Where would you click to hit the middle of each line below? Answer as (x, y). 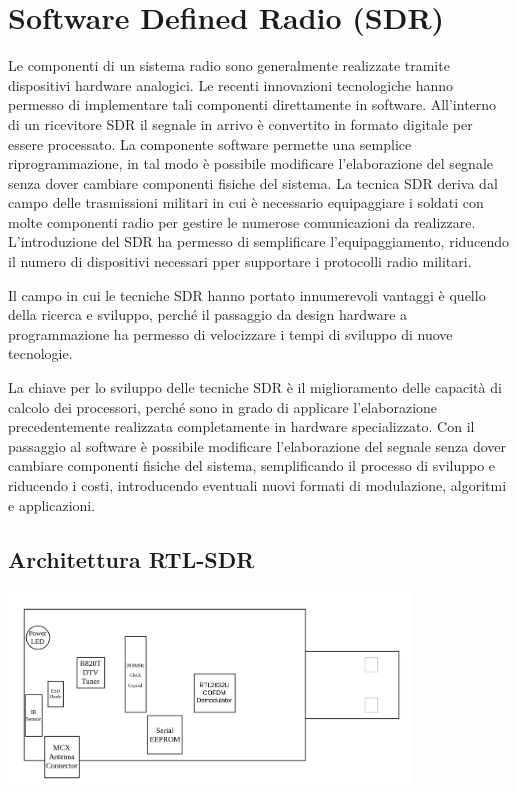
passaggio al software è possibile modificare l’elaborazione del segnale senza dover (257, 445)
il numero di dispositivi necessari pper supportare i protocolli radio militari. (240, 261)
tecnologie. (40, 353)
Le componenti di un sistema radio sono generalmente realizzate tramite (229, 65)
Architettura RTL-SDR (131, 558)
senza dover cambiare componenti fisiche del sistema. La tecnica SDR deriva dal (253, 182)
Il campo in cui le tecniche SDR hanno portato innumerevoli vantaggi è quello (247, 294)
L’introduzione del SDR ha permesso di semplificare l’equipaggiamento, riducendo (259, 241)
